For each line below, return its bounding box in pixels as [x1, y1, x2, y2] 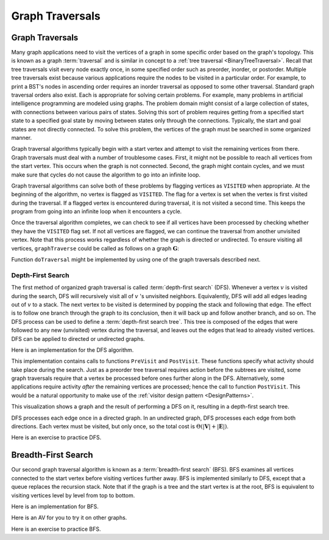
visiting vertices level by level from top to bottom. [11, 492, 135, 499]
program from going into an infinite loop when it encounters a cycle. [11, 208, 182, 215]
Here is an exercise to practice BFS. [11, 525, 101, 533]
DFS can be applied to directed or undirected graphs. [11, 335, 146, 342]
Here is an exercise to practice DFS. [11, 434, 102, 441]
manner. [11, 134, 32, 141]
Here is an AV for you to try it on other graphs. [11, 514, 127, 522]
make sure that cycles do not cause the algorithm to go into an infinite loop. [11, 171, 201, 178]
